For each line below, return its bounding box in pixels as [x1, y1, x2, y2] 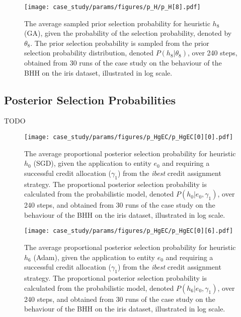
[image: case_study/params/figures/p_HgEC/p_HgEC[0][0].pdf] [24, 134, 233, 141]
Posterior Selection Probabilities [4, 92, 176, 107]
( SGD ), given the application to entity [33, 158, 151, 168]
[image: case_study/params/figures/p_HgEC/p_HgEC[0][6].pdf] [24, 227, 233, 235]
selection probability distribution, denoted [24, 47, 153, 58]
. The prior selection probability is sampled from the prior [30, 37, 209, 48]
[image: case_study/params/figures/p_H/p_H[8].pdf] [24, 4, 201, 11]
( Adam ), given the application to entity [33, 251, 155, 262]
